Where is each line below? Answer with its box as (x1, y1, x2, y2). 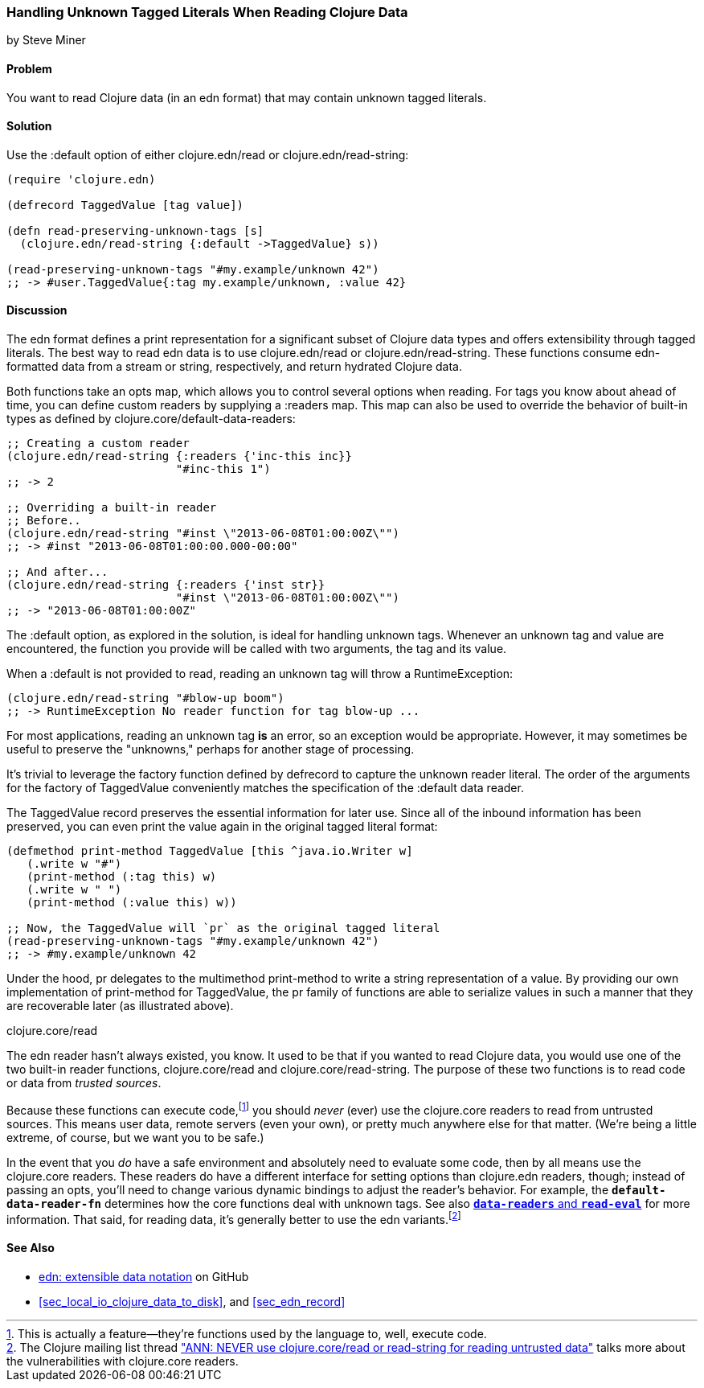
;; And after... (6, 565, 108, 579)
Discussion (6, 303, 68, 318)
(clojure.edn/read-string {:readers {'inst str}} (6, 578, 325, 592)
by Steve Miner (6, 33, 86, 47)
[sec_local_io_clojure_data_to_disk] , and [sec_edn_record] (39, 1294, 346, 1308)
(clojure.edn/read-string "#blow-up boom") (6, 692, 284, 705)
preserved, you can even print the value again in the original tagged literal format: (6, 819, 438, 834)
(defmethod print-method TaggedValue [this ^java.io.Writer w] (6, 844, 413, 858)
